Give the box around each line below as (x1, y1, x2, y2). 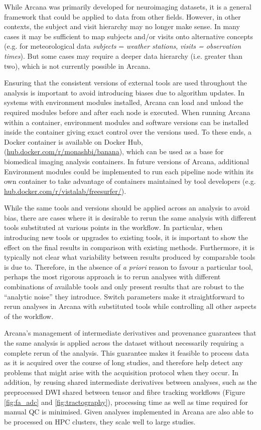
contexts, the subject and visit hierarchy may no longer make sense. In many (4, 21, 240, 32)
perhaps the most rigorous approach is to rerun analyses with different (4, 271, 221, 282)
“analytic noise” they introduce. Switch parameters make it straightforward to (4, 291, 244, 301)
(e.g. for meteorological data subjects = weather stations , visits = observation (4, 41, 241, 51)
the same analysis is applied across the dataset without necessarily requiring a (4, 338, 244, 348)
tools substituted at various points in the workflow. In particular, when (4, 222, 223, 233)
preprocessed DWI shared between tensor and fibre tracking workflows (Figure (4, 386, 245, 397)
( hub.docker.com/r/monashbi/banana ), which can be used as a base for (4, 146, 224, 157)
